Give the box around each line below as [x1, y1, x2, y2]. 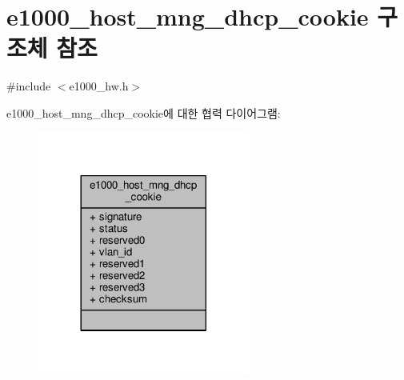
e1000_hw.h [69, 78, 129, 94]
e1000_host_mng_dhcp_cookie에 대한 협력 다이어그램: [6, 104, 281, 121]
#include [6, 78, 51, 94]
